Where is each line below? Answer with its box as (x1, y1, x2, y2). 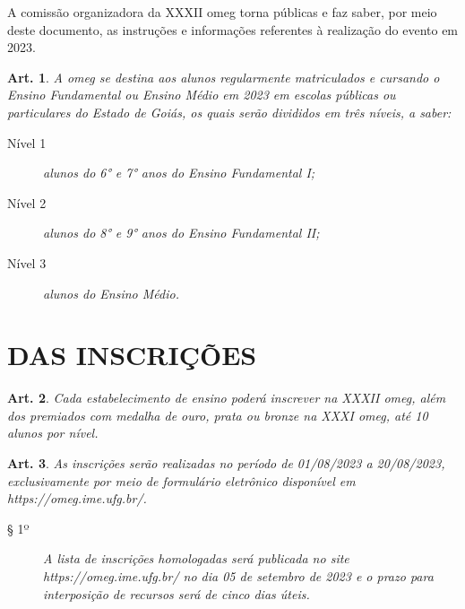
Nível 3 (7, 253, 47, 272)
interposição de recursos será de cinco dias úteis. (43, 584, 310, 603)
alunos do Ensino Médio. (43, 283, 179, 302)
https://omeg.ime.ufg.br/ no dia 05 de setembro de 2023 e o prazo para (43, 567, 434, 585)
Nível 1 (7, 133, 47, 152)
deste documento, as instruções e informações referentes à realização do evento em (7, 20, 459, 39)
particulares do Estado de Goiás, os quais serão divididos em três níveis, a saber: (7, 102, 452, 121)
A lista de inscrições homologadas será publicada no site (43, 549, 349, 568)
